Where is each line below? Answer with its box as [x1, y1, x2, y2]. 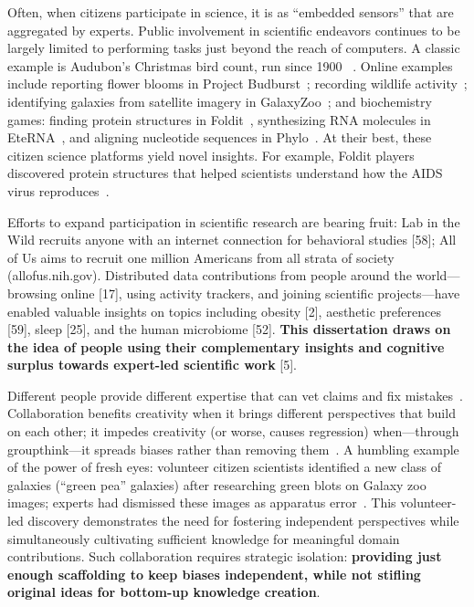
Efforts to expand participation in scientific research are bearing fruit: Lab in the [7, 212, 460, 231]
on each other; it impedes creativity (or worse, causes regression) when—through [7, 422, 459, 441]
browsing [7, 283, 58, 302]
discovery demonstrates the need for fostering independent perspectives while [27, 511, 459, 530]
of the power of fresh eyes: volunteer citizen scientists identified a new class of [7, 457, 442, 476]
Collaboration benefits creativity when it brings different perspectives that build [7, 403, 456, 423]
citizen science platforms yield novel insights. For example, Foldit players [7, 145, 415, 164]
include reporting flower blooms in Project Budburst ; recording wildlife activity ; [7, 74, 468, 93]
